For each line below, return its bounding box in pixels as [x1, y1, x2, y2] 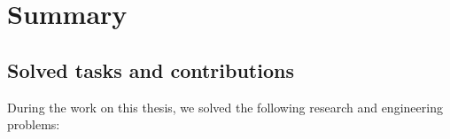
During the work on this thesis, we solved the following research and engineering [7, 97, 443, 116]
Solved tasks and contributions [7, 56, 294, 83]
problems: [7, 115, 60, 134]
